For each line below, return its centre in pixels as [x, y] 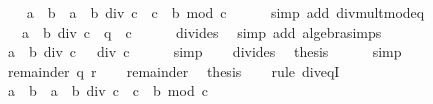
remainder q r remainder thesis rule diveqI [173, 70]
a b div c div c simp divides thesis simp [204, 51]
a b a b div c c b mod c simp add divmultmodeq [225, 12]
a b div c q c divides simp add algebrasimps [201, 31]
